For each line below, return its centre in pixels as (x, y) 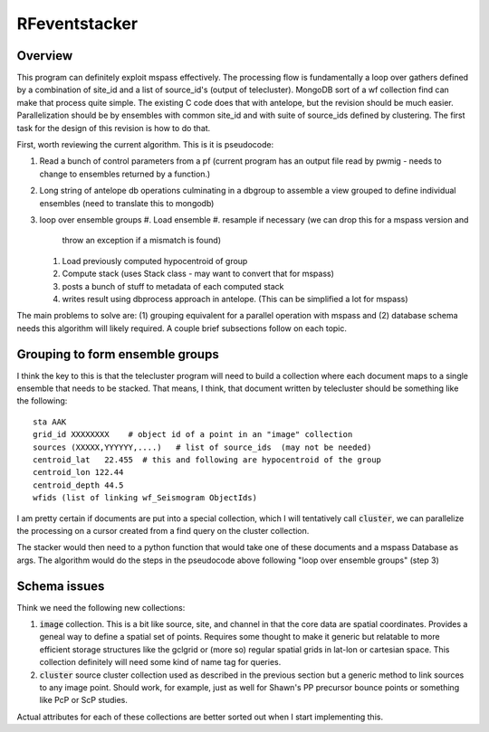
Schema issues (61, 586)
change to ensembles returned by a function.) (125, 174)
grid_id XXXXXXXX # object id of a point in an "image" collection (193, 435)
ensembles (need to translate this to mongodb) (127, 203)
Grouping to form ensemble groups (118, 354)
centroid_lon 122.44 (78, 472)
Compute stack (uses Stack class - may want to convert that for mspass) (198, 274)
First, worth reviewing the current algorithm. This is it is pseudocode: (145, 145)
